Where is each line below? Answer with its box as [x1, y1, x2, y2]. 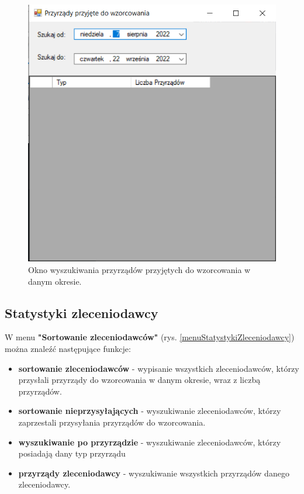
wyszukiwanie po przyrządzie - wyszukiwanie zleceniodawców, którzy [18, 436, 281, 448]
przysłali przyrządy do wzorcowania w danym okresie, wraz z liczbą [18, 374, 261, 386]
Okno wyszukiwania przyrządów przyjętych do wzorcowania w [28, 263, 251, 275]
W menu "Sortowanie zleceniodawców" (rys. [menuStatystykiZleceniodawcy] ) [5, 331, 295, 343]
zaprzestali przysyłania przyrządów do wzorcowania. [18, 416, 206, 428]
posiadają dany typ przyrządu [18, 447, 126, 460]
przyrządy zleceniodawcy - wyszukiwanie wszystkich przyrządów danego [18, 467, 289, 479]
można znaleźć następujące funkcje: [5, 342, 131, 354]
